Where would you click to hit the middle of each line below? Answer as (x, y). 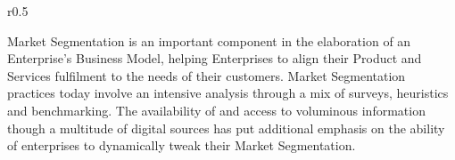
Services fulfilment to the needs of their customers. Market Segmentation (207, 75)
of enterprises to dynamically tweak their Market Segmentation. (182, 145)
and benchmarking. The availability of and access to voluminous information (216, 110)
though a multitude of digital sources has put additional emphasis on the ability (226, 128)
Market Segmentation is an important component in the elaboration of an (209, 40)
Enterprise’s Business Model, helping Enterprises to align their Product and (215, 58)
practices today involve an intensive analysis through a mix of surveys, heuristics (228, 93)
